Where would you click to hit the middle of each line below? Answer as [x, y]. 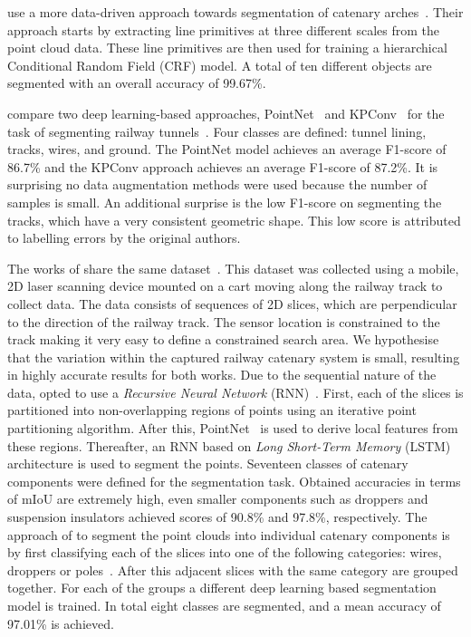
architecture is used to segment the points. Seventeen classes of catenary [208, 463]
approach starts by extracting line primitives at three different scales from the [224, 29]
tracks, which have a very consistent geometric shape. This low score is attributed [234, 220]
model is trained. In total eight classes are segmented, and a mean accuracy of [224, 605]
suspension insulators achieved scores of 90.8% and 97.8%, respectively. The [217, 517]
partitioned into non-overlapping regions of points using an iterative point [212, 410]
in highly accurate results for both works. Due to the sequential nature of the [222, 375]
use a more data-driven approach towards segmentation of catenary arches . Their [235, 12]
